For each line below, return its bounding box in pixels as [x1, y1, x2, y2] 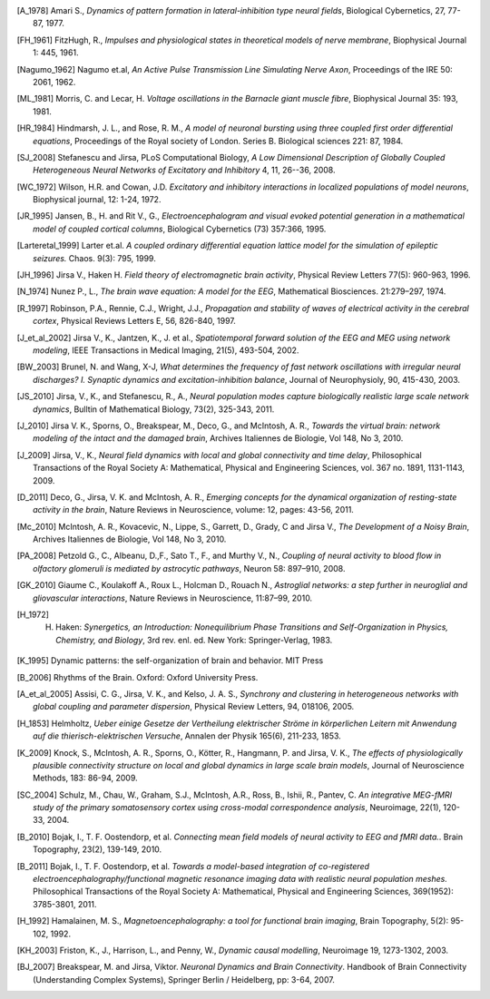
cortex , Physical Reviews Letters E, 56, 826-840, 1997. [33, 316, 236, 327]
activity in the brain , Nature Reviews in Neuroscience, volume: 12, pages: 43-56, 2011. [33, 504, 354, 515]
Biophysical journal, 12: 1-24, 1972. [33, 194, 162, 205]
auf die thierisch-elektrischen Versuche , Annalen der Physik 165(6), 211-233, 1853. [33, 730, 342, 741]
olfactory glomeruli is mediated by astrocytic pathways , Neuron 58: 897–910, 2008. [33, 563, 346, 573]
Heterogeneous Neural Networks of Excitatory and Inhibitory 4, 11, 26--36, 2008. [33, 164, 336, 176]
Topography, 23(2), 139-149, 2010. [33, 844, 162, 855]
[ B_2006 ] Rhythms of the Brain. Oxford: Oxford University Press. [16, 671, 259, 682]
